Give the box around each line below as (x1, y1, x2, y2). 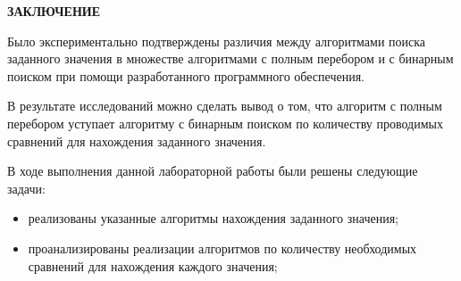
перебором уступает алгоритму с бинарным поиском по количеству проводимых (7, 113, 443, 132)
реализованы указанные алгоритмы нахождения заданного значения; (28, 209, 399, 227)
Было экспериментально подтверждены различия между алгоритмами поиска (7, 31, 426, 50)
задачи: (7, 178, 46, 197)
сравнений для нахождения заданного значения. (7, 131, 266, 150)
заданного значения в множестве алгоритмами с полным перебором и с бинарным (7, 49, 454, 68)
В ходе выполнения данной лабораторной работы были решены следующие (7, 161, 418, 180)
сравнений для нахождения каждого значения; (28, 256, 278, 275)
